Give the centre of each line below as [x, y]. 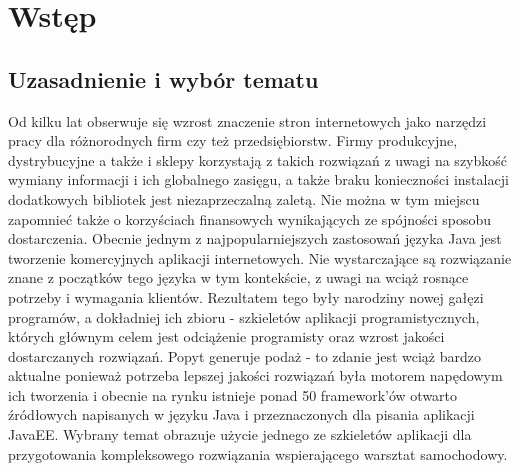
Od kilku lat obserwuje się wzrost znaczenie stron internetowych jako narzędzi [247, 120]
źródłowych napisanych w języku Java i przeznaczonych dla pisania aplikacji [241, 414]
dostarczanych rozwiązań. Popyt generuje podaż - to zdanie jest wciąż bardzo [244, 355]
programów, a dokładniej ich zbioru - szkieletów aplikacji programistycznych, [244, 316]
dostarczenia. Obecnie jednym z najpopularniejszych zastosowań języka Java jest [255, 238]
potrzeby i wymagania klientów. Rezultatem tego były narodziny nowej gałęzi [246, 296]
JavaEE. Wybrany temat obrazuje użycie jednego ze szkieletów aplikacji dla [240, 434]
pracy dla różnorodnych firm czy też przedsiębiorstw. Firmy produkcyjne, [233, 140]
